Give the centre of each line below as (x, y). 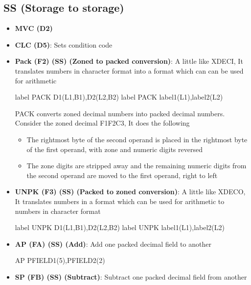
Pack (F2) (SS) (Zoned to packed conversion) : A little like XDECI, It (129, 61)
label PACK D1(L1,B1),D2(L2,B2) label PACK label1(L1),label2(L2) (119, 97)
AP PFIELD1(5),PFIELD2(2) (60, 260)
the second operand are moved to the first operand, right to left (122, 175)
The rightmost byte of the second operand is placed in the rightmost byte (137, 139)
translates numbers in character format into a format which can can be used (129, 70)
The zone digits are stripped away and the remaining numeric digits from (137, 166)
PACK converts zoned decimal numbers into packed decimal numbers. (120, 113)
